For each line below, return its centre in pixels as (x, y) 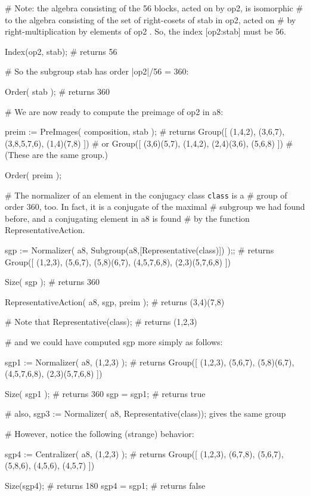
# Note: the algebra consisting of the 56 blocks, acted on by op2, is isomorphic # (154, 8)
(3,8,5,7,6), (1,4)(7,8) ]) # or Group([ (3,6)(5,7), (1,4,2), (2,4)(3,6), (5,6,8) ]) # (149, 143)
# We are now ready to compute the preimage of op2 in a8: (114, 111)
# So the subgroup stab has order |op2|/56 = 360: (97, 71)
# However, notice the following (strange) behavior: (100, 433)
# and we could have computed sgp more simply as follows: (114, 341)
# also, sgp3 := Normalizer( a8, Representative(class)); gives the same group (145, 413)
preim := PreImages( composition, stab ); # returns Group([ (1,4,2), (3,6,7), (145, 131)
